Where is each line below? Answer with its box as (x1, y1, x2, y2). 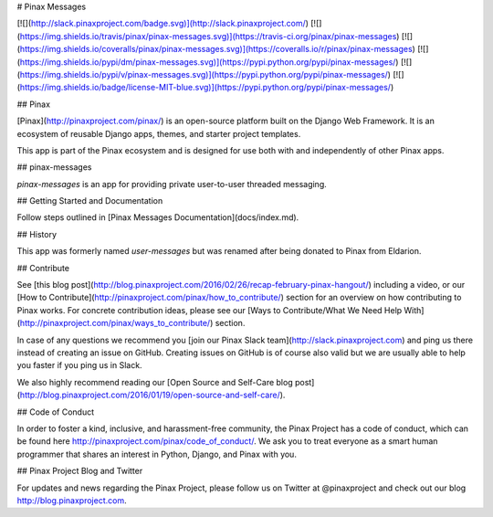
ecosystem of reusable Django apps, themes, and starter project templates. (16, 128, 301, 139)
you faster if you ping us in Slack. (16, 360, 142, 371)
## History (16, 228, 58, 239)
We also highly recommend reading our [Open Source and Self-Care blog (16, 376, 293, 387)
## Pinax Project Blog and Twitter (16, 466, 143, 477)
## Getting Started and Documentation (16, 195, 163, 206)
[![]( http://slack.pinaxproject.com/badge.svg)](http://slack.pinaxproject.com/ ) (16, 18, 309, 29)
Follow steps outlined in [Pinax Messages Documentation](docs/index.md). (16, 212, 299, 223)
